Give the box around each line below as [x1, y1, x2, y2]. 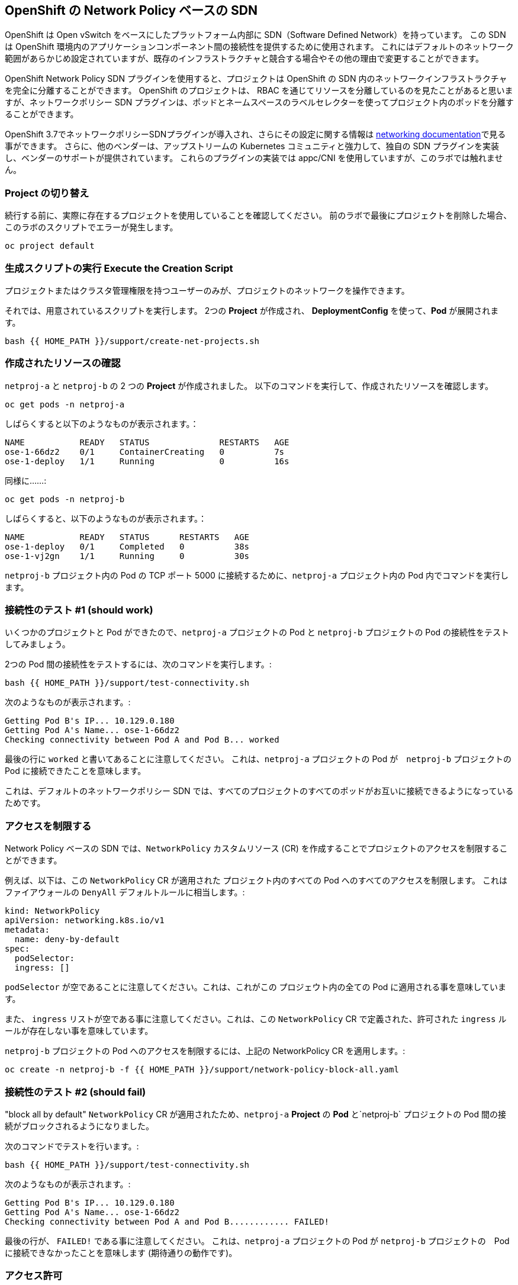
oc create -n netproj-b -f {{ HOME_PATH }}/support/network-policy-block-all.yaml [5, 1065, 399, 1075]
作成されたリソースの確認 [5, 357, 121, 370]
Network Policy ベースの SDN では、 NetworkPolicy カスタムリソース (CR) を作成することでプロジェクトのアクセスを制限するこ [5, 843, 508, 854]
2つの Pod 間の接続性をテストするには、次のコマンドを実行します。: [5, 659, 272, 670]
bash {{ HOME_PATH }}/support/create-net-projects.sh [5, 336, 259, 346]
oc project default [5, 241, 95, 251]
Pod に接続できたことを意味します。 [5, 766, 146, 776]
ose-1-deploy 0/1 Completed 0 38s [5, 541, 250, 551]
